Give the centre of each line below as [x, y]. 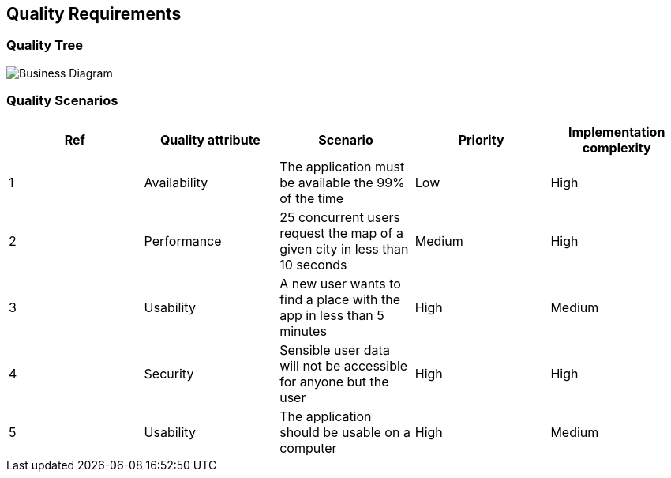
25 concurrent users [340, 217]
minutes [303, 331]
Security [169, 373]
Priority [481, 139]
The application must [342, 166]
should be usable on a [345, 432]
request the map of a [341, 233]
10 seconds [313, 264]
